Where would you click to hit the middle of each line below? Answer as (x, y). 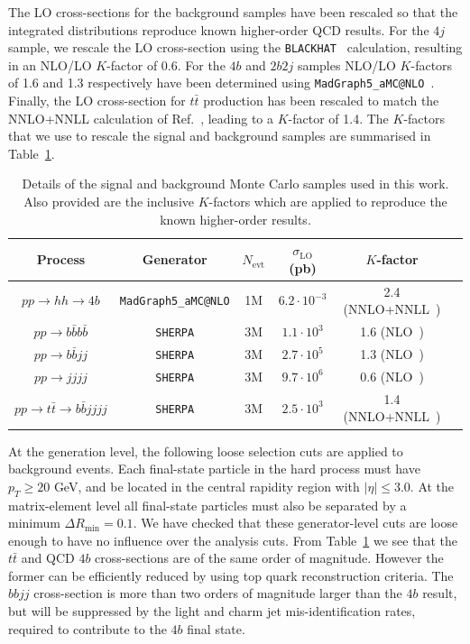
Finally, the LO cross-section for (97, 101)
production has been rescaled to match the (321, 101)
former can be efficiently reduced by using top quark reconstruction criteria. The (231, 575)
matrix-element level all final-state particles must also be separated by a (207, 505)
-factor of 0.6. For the (166, 64)
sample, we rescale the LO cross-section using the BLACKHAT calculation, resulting (235, 47)
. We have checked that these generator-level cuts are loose (295, 523)
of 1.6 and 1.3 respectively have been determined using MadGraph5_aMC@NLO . (221, 83)
